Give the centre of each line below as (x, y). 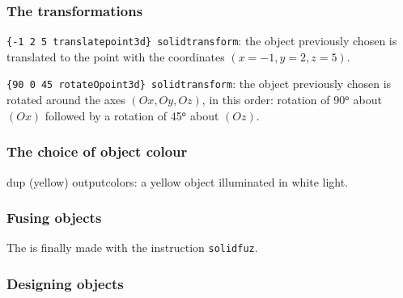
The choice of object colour (97, 151)
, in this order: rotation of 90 (274, 100)
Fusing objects (54, 218)
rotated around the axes (66, 100)
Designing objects (65, 283)
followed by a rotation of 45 (113, 115)
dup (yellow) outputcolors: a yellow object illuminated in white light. (178, 181)
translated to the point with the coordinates (116, 56)
